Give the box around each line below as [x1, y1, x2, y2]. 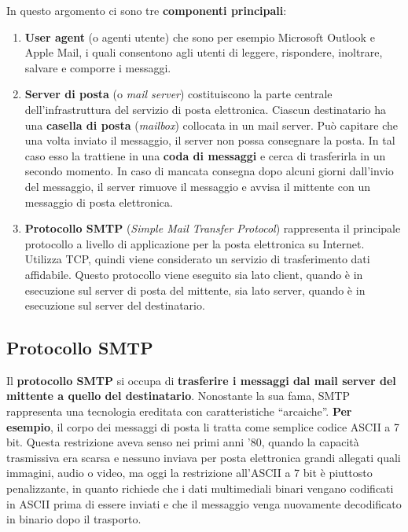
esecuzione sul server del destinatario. [24, 297, 205, 314]
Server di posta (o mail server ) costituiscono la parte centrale [24, 86, 333, 102]
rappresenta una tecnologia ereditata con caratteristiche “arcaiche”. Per [6, 403, 352, 420]
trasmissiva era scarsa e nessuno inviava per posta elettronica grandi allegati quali [6, 449, 401, 465]
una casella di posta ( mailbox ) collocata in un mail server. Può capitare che [24, 116, 399, 133]
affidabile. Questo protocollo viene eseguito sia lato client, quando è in [24, 266, 363, 282]
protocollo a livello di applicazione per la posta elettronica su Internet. [24, 235, 365, 251]
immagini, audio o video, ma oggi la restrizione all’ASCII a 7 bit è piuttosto [6, 464, 373, 481]
